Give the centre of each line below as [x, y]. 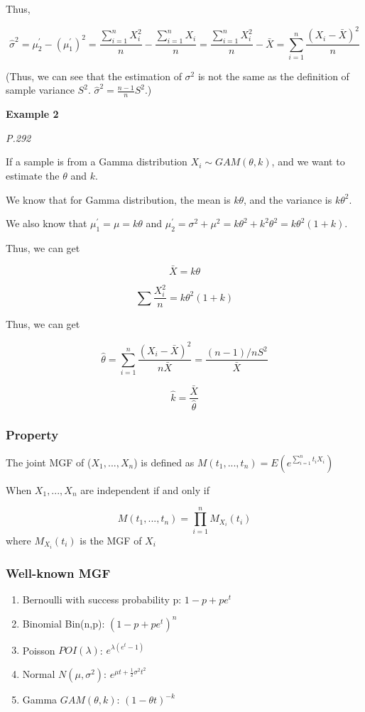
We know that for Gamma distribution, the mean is [118, 199]
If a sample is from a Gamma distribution [97, 161]
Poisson [39, 650]
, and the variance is [288, 199]
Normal [39, 674]
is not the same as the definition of [273, 76]
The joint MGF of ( [49, 462]
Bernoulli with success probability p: [102, 599]
